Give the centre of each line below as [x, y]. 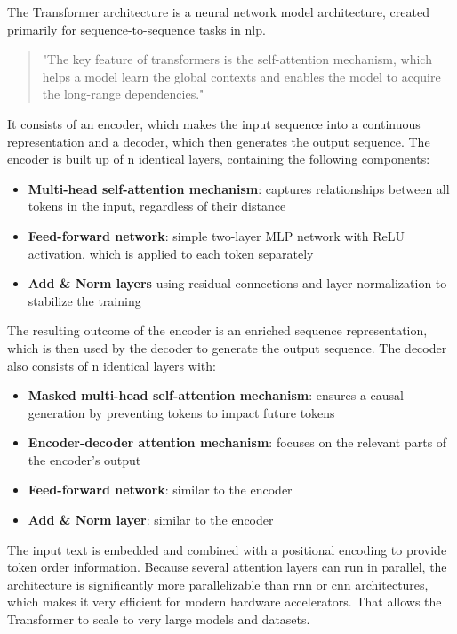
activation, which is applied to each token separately [171, 253]
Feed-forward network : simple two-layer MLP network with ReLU [216, 235]
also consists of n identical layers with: [112, 365]
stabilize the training [84, 300]
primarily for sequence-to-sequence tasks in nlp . [136, 29]
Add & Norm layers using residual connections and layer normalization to [237, 283]
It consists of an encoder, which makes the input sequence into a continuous [214, 123]
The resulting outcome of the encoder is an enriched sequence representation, [217, 330]
